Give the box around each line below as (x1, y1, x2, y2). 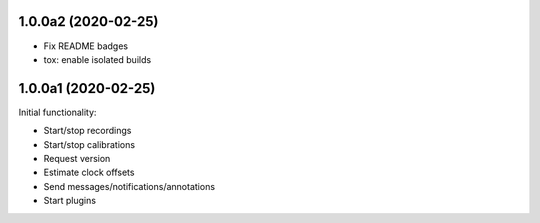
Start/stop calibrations (43, 138, 135, 150)
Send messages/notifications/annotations (43, 180, 215, 192)
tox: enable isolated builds (43, 53, 152, 65)
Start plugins (43, 195, 97, 207)
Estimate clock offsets (43, 166, 135, 179)
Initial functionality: (18, 106, 97, 118)
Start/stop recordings (43, 125, 132, 137)
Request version (43, 152, 111, 164)
